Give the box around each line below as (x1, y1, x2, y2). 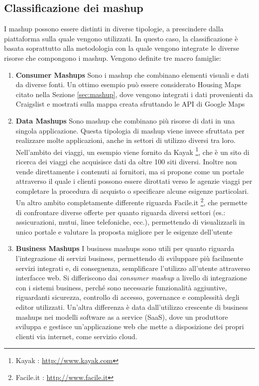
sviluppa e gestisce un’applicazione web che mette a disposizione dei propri (15, 321, 244, 332)
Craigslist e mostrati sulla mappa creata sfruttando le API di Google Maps (15, 99, 245, 109)
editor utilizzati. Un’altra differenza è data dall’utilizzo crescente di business (15, 301, 248, 312)
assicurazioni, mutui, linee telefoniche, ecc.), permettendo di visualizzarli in (15, 217, 245, 227)
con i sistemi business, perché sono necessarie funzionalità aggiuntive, (15, 282, 227, 292)
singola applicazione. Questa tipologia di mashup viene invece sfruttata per (15, 125, 245, 135)
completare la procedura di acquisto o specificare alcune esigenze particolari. (15, 185, 249, 196)
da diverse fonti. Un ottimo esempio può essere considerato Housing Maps (15, 79, 241, 90)
